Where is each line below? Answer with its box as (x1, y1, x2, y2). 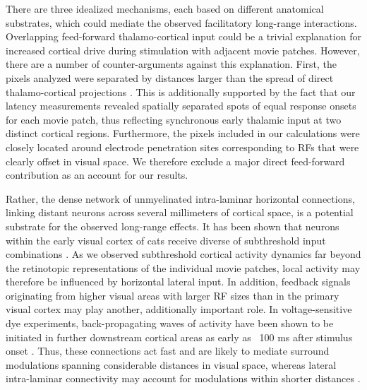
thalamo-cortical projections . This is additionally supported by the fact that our (6, 84, 356, 99)
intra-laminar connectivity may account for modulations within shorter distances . (6, 371, 361, 386)
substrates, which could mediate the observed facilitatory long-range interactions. (6, 15, 357, 30)
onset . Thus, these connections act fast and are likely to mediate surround (6, 343, 330, 358)
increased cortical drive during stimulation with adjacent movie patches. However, (6, 42, 360, 57)
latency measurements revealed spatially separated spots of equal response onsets (6, 98, 356, 113)
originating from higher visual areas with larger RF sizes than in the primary (6, 288, 339, 302)
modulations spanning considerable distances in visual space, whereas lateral (6, 357, 337, 372)
